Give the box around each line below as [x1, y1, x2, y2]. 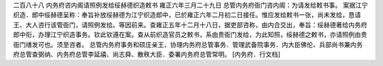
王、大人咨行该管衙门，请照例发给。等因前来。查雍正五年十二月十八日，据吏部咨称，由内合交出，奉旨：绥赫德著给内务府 [13, 20, 367, 29]
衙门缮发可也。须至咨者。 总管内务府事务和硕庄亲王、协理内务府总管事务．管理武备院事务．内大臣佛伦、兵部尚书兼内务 [13, 40, 363, 48]
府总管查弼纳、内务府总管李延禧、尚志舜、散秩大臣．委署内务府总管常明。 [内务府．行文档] [13, 50, 281, 58]
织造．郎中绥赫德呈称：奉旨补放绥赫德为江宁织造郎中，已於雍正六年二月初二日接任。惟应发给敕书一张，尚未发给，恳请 [13, 11, 361, 19]
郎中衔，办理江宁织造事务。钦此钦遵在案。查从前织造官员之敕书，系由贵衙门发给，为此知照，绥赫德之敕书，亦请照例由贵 [13, 30, 367, 39]
